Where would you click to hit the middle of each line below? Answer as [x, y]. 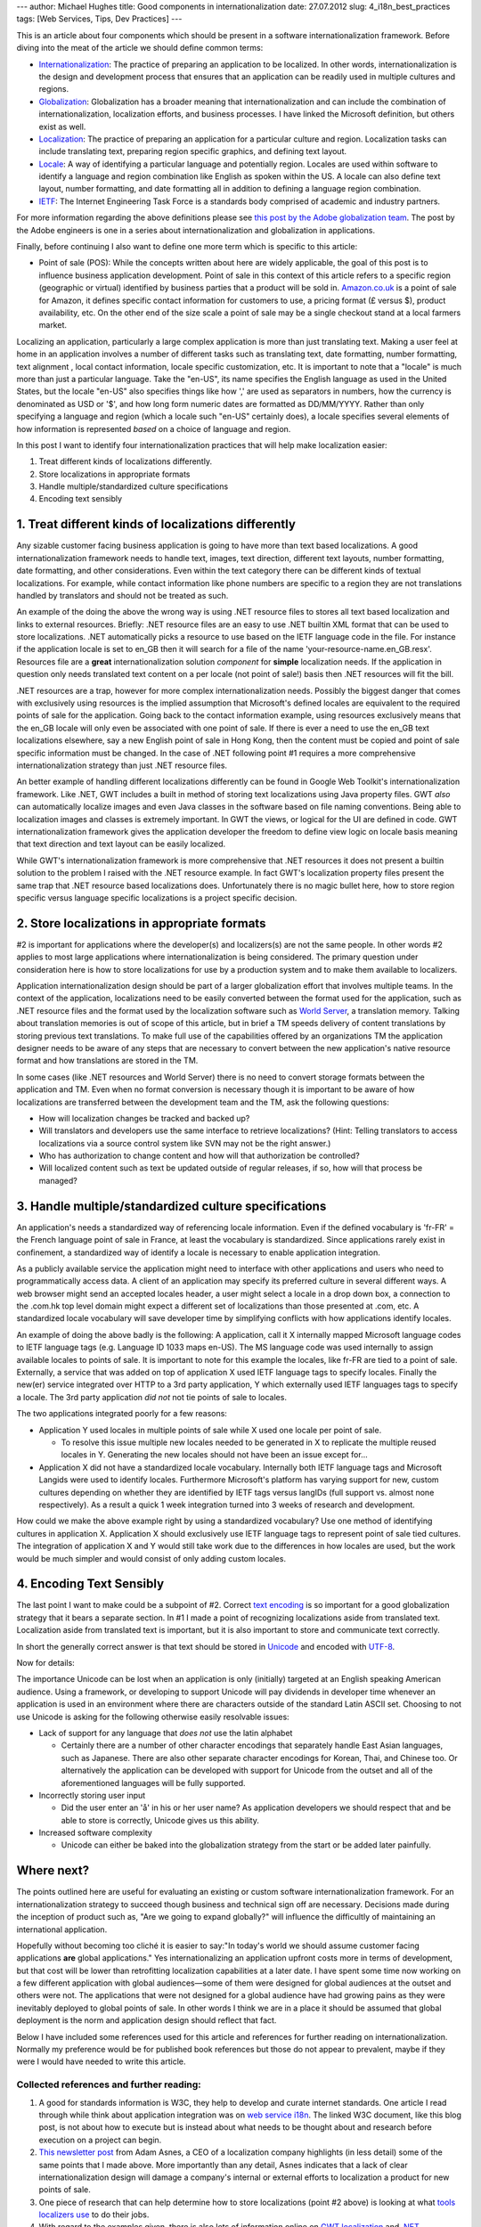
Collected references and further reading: [109, 2084]
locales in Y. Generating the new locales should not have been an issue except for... [215, 1455]
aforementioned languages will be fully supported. [153, 1782]
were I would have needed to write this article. [101, 2061]
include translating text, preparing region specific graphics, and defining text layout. [193, 151]
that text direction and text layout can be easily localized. [121, 844]
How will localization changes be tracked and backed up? [144, 1118]
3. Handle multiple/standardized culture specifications [171, 1206]
